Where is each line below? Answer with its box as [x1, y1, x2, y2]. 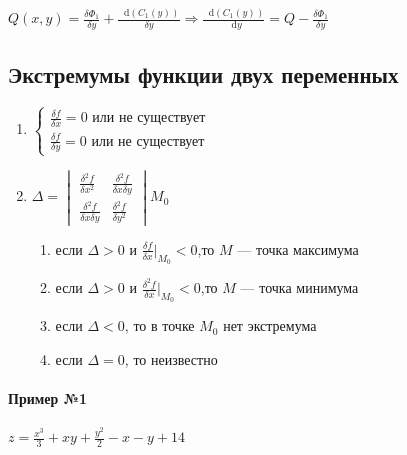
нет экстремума [223, 315, 317, 336]
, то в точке [124, 315, 195, 336]
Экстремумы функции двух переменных [8, 58, 399, 89]
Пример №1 [8, 388, 88, 409]
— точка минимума [240, 277, 359, 298]
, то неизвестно [124, 349, 218, 370]
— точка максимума [237, 238, 359, 259]
